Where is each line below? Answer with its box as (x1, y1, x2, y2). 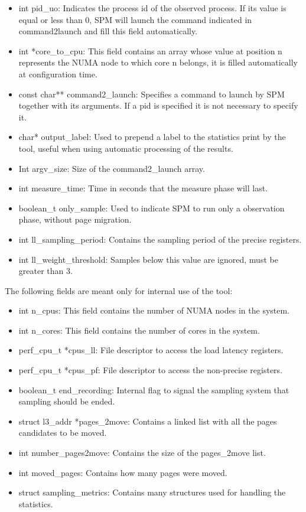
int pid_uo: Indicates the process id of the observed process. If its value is (18, 2, 287, 14)
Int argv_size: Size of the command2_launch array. (18, 162, 205, 174)
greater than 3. (18, 265, 73, 277)
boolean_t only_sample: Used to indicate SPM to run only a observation (18, 201, 285, 214)
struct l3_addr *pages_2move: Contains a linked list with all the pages (18, 415, 277, 427)
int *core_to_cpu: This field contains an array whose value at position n (18, 44, 282, 57)
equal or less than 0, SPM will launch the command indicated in (18, 13, 252, 25)
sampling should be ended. (18, 395, 115, 407)
